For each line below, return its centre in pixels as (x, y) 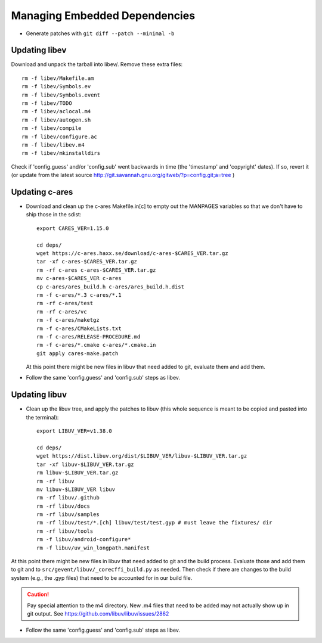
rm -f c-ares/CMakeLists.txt (79, 328)
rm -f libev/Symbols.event (61, 95)
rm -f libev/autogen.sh (56, 120)
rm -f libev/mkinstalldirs (61, 153)
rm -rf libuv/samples (68, 515)
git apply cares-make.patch (78, 353)
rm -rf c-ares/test (65, 303)
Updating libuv (39, 395)
